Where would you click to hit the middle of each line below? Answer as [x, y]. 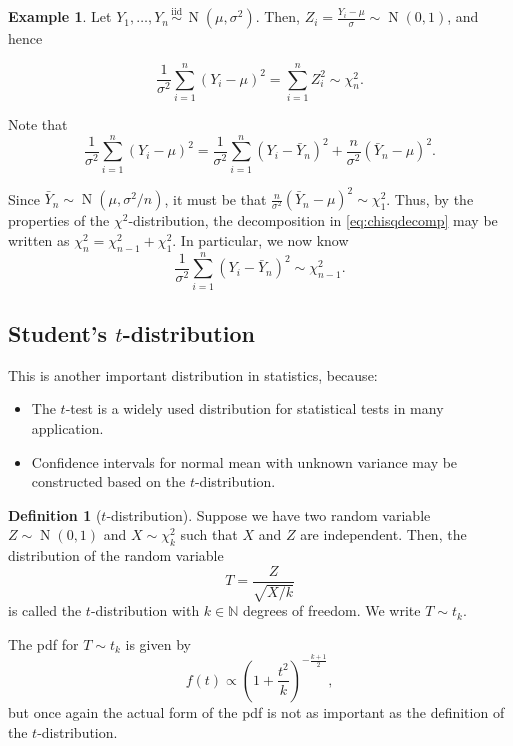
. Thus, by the [430, 198]
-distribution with [145, 610]
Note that [38, 123]
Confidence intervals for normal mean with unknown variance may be [244, 461]
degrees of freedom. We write [332, 610]
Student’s [58, 333]
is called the [45, 610]
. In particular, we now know [260, 239]
